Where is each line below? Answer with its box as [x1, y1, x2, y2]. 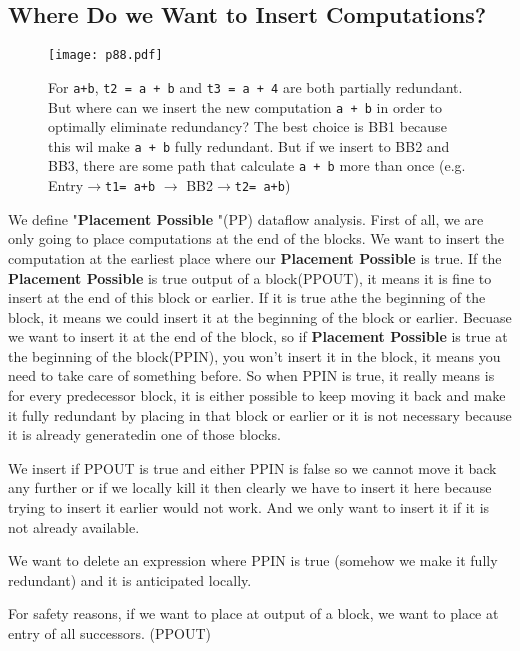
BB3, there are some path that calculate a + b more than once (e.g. [48, 155, 466, 176]
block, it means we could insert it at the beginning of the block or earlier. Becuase [8, 306, 512, 327]
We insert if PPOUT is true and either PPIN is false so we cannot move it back [8, 457, 497, 478]
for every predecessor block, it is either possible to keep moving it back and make [8, 385, 506, 406]
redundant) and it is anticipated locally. [8, 569, 252, 590]
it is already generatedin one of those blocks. [8, 424, 281, 445]
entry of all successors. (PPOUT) [8, 623, 211, 644]
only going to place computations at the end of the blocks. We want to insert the [8, 228, 505, 249]
